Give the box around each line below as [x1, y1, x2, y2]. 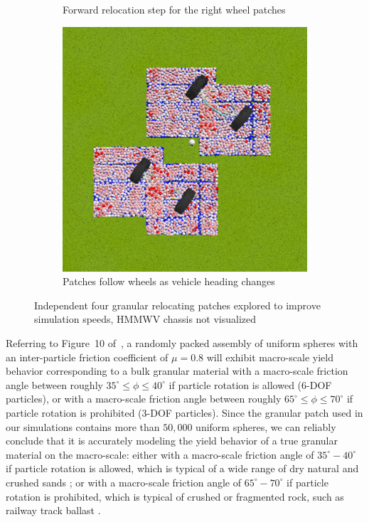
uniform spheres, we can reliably [196, 419, 336, 434]
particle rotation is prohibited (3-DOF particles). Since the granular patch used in [6, 405, 363, 420]
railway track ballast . [6, 503, 101, 518]
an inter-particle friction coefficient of [6, 349, 169, 364]
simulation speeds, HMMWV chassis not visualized [34, 311, 257, 326]
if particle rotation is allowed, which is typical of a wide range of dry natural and [6, 461, 359, 476]
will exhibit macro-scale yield [206, 349, 333, 364]
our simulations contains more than [6, 419, 160, 434]
